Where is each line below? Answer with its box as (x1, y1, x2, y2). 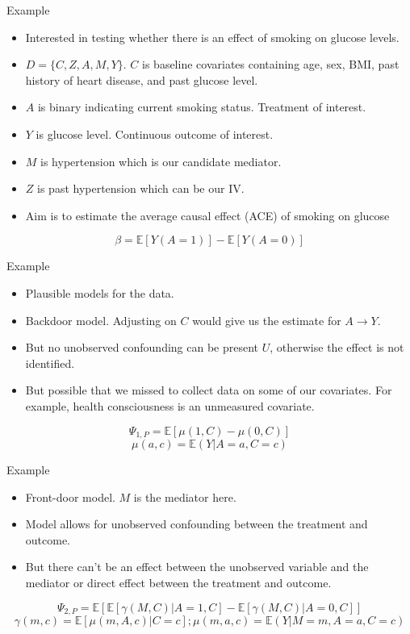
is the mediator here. (133, 488, 236, 505)
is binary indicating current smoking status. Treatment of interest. (37, 98, 366, 115)
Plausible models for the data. (25, 284, 174, 301)
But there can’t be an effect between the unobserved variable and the (25, 558, 369, 575)
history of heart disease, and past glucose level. (25, 71, 258, 88)
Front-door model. (25, 488, 115, 505)
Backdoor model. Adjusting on (25, 311, 177, 328)
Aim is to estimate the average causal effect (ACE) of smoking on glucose (25, 206, 390, 223)
